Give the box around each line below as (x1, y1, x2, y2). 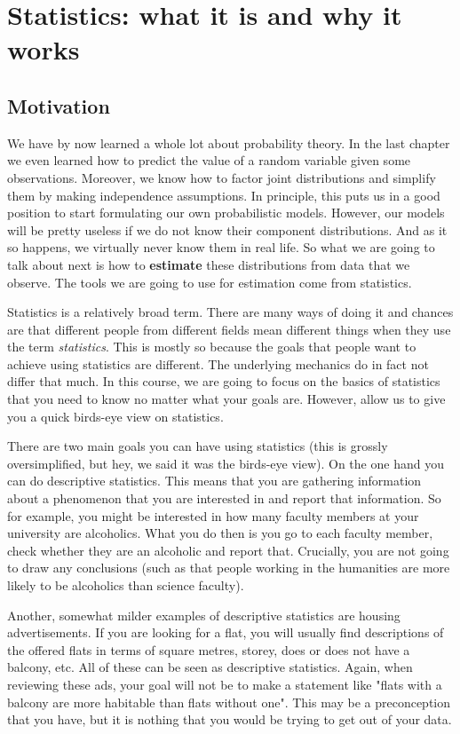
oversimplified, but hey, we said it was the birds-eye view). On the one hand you (7, 454, 444, 472)
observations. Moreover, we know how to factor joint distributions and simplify (7, 168, 436, 186)
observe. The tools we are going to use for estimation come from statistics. (7, 272, 412, 291)
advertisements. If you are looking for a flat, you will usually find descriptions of (7, 623, 444, 642)
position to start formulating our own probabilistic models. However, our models (7, 203, 445, 222)
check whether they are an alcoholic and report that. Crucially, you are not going (7, 541, 449, 559)
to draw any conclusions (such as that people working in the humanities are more (7, 558, 450, 577)
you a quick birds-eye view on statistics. (7, 406, 224, 425)
